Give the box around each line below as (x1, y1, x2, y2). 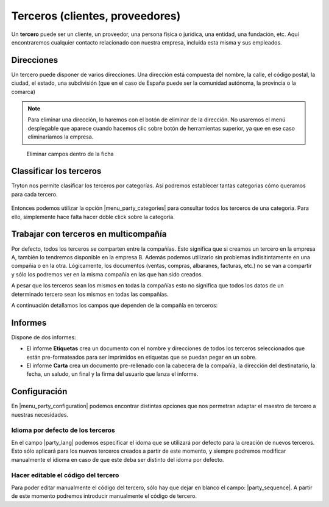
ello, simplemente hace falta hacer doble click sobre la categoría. (11, 213, 175, 220)
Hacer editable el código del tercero (11, 471, 119, 480)
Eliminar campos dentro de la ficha (26, 150, 114, 157)
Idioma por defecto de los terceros (11, 426, 115, 434)
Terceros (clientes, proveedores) (11, 9, 181, 23)
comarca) (11, 88, 36, 95)
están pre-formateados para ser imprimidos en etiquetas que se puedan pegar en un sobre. (26, 353, 257, 361)
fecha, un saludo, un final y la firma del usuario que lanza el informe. (26, 370, 199, 378)
